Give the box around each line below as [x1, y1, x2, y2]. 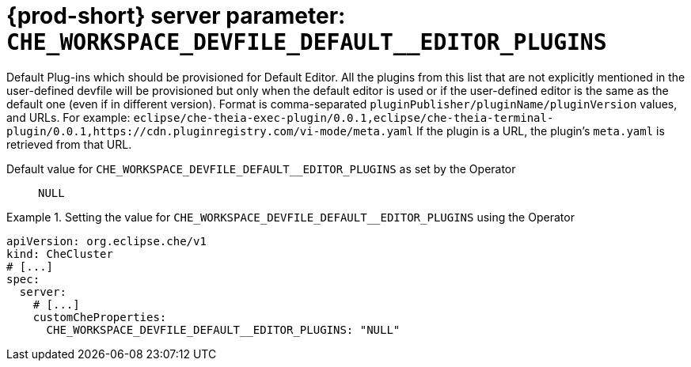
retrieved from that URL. [6, 137, 132, 151]
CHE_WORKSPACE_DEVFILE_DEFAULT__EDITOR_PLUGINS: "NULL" [46, 323, 401, 336]
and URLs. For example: [6, 110, 131, 124]
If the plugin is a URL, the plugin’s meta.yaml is [416, 123, 665, 138]
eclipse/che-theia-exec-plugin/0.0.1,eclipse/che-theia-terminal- [133, 111, 554, 124]
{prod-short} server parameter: [6, 2, 346, 29]
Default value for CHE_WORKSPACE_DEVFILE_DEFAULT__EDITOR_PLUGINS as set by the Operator [6, 161, 516, 176]
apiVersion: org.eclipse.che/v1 [6, 234, 207, 248]
